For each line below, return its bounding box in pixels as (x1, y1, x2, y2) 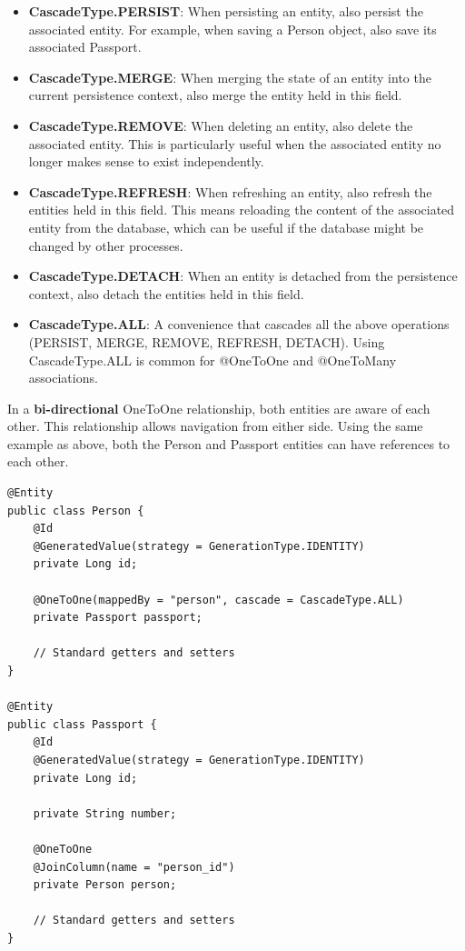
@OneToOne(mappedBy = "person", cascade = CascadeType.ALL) (33, 593, 404, 606)
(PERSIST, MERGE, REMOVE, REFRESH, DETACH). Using (28, 332, 385, 351)
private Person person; (33, 878, 177, 892)
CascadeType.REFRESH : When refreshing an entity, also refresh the (28, 182, 432, 201)
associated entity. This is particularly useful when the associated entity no (28, 134, 441, 153)
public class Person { (7, 504, 144, 517)
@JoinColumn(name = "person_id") (33, 860, 235, 874)
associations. (28, 368, 98, 387)
